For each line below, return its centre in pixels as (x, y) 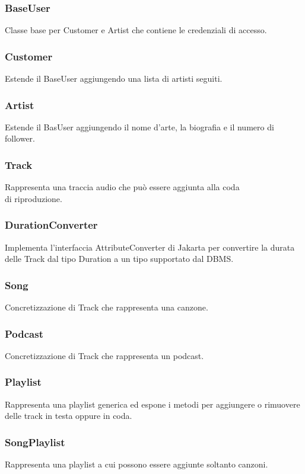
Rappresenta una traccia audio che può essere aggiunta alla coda (122, 187)
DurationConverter (51, 225)
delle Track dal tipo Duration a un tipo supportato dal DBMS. (119, 259)
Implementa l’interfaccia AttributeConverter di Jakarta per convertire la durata (150, 247)
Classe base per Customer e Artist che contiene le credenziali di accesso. (136, 30)
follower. (20, 138)
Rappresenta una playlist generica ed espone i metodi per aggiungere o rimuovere (152, 404)
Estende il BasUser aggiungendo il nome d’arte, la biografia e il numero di (139, 126)
